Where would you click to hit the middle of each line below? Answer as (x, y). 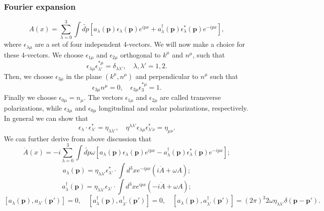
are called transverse (190, 97)
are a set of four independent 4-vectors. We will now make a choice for (140, 44)
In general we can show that (46, 118)
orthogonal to (141, 54)
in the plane (84, 76)
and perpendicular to (167, 76)
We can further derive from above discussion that (78, 138)
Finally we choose (30, 97)
